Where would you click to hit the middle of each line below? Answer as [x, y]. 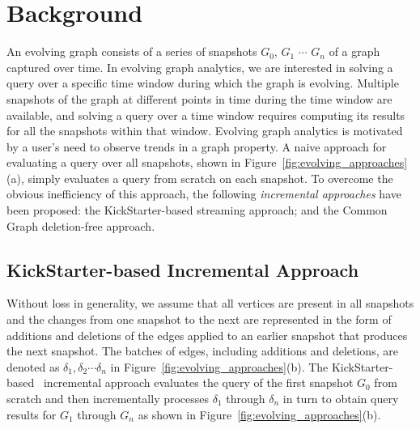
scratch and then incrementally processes [108, 399]
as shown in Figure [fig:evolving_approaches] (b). [259, 414]
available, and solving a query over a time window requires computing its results [206, 115]
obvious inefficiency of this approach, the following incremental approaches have [204, 194]
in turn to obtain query [341, 399]
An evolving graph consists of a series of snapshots [132, 51]
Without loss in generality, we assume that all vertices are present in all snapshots [210, 303]
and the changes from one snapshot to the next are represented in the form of [199, 319]
